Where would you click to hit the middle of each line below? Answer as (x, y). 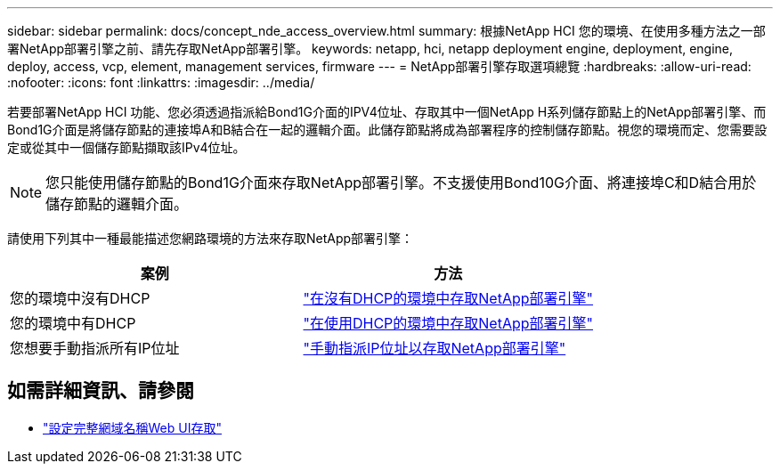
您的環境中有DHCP (73, 323)
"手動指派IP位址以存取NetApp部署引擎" (435, 348)
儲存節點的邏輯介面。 (117, 204)
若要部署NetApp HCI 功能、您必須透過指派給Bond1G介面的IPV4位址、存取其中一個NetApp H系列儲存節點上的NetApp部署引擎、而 (387, 112)
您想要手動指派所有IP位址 (95, 348)
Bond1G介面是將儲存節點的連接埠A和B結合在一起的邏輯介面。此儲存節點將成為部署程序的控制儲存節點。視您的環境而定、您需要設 (387, 130)
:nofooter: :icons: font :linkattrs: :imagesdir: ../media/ (161, 82)
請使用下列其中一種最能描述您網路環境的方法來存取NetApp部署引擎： (211, 238)
